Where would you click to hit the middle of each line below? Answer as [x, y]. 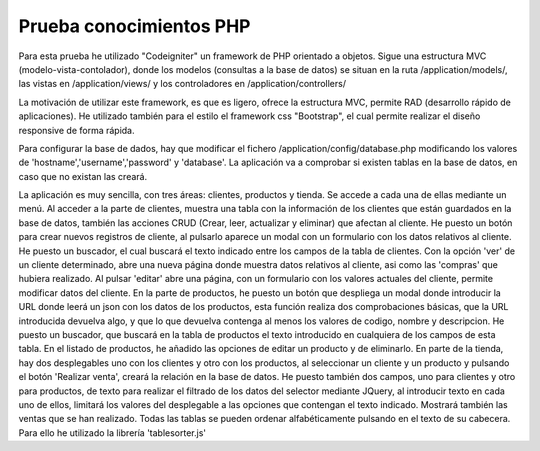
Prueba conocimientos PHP [134, 26]
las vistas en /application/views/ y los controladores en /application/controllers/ [182, 84]
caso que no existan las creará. [83, 176]
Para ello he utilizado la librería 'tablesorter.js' [112, 432]
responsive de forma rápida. [76, 130]
